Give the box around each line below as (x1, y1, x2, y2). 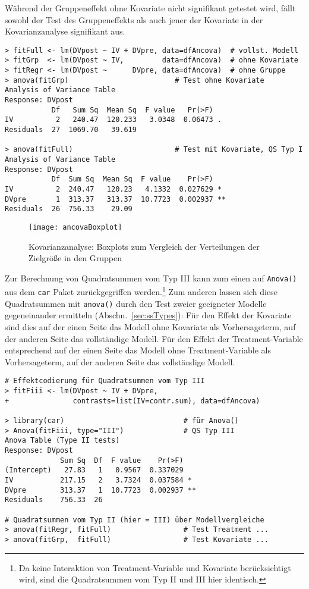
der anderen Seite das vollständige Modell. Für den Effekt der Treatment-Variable (5, 332, 303, 344)
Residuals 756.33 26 (5, 496, 103, 505)
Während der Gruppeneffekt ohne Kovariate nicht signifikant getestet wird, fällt (5, 2, 296, 14)
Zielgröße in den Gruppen (29, 252, 122, 264)
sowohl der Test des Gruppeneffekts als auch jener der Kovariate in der (5, 13, 263, 26)
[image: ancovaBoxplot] (29, 223, 122, 231)
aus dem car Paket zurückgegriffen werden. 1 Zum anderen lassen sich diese (5, 284, 278, 298)
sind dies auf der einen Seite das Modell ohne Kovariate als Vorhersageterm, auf (5, 321, 296, 333)
